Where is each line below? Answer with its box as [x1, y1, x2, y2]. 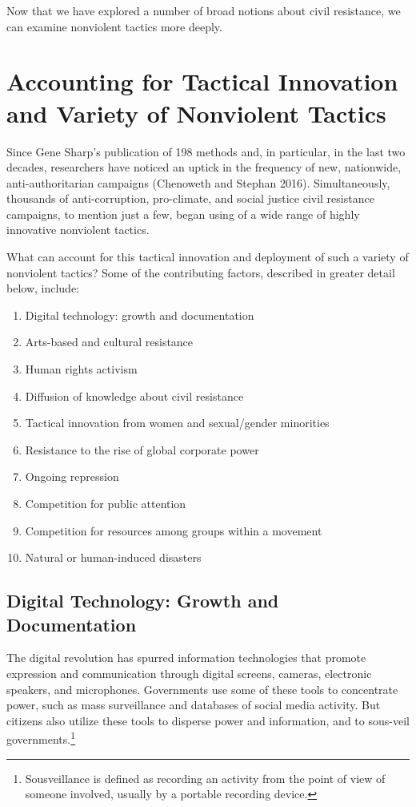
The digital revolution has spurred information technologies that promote [6, 649, 366, 666]
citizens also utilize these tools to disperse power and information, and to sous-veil [6, 712, 410, 728]
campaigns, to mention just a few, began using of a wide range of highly [6, 205, 360, 222]
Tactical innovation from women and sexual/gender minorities [25, 414, 330, 431]
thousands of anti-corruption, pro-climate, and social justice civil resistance [6, 190, 374, 207]
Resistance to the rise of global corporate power [25, 441, 259, 458]
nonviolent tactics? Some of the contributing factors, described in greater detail [6, 264, 395, 280]
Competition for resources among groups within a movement [25, 522, 322, 539]
